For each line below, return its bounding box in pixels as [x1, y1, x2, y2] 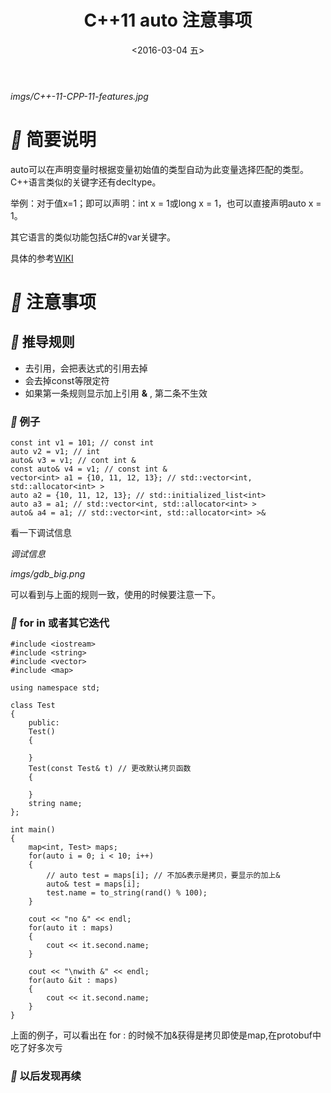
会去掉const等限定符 [24, 374, 110, 386]
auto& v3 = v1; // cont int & [10, 456, 137, 466]
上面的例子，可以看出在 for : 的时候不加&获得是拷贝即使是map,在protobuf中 [10, 1029, 322, 1041]
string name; [28, 799, 83, 809]
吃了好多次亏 [10, 1042, 63, 1054]
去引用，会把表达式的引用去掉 [24, 362, 148, 374]
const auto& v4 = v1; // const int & [10, 464, 168, 475]
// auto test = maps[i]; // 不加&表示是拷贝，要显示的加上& [46, 871, 281, 881]
